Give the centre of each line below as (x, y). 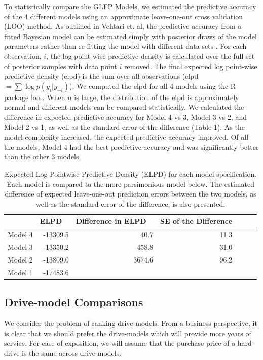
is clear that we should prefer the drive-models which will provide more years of (128, 333)
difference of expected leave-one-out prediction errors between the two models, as (130, 194)
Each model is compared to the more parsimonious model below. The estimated (130, 184)
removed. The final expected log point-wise (191, 66)
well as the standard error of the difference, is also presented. (131, 203)
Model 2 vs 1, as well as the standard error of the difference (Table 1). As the (124, 127)
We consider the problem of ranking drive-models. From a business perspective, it (131, 323)
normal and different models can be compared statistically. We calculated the (124, 107)
